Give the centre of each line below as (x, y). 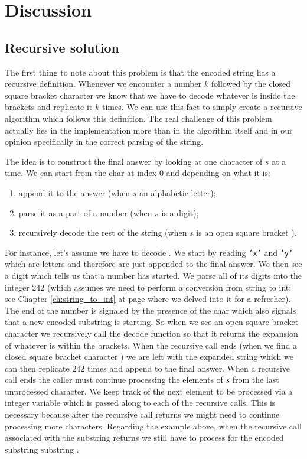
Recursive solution (62, 47)
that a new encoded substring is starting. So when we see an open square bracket (152, 322)
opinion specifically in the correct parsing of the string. (104, 141)
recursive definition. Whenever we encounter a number (103, 84)
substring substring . (42, 449)
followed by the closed (251, 84)
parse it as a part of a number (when (85, 212)
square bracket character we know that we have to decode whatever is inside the (150, 95)
